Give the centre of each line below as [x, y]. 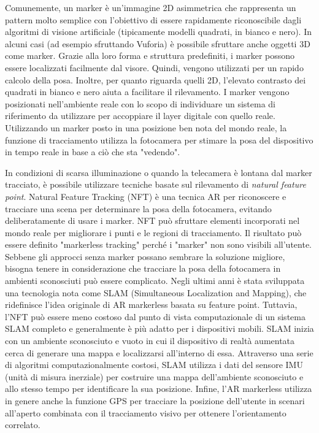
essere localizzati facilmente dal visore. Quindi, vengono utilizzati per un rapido [154, 67]
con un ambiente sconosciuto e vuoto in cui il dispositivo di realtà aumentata [150, 341]
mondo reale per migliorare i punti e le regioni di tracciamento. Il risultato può [153, 232]
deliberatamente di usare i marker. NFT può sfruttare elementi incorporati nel [152, 220]
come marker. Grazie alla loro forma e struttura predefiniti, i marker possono [150, 56]
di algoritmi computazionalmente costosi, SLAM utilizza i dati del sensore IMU [154, 365]
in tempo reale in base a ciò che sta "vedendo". [93, 152]
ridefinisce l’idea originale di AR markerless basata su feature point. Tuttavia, [151, 305]
